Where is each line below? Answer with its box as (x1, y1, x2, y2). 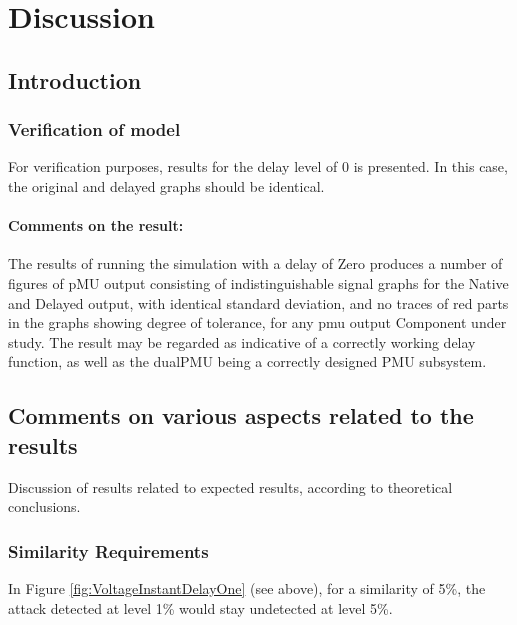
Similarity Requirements (8, 538, 209, 563)
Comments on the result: (8, 215, 184, 236)
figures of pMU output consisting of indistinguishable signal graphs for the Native (8, 272, 509, 293)
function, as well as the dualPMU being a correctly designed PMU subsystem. (8, 351, 487, 372)
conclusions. (8, 496, 81, 517)
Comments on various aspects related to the (8, 400, 474, 431)
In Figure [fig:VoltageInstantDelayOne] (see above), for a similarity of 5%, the (8, 577, 486, 598)
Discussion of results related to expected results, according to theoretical (8, 476, 453, 497)
